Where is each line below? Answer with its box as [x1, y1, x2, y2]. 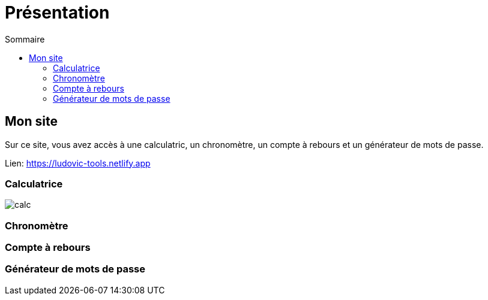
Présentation [5, 2, 110, 23]
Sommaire [5, 34, 45, 44]
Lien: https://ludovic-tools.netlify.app [5, 157, 151, 168]
